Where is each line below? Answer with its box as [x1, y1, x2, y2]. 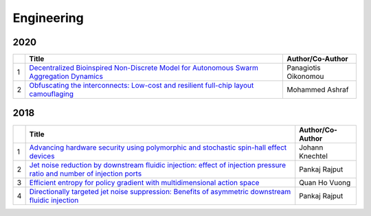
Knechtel [299, 151, 328, 160]
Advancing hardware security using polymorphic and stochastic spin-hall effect [29, 143, 287, 152]
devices [29, 151, 55, 160]
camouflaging [28, 89, 74, 99]
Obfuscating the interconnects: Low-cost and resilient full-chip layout [28, 81, 254, 91]
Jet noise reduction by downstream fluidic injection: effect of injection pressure [29, 160, 286, 169]
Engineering [12, 10, 84, 25]
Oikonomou [286, 72, 324, 82]
